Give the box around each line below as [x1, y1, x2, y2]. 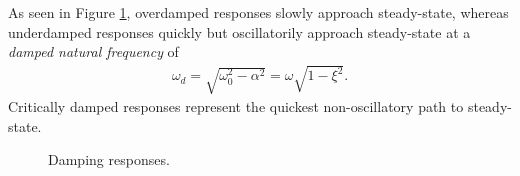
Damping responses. [48, 149, 170, 170]
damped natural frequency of [8, 41, 179, 62]
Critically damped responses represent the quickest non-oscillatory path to [8, 96, 464, 117]
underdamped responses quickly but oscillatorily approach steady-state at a [8, 21, 471, 42]
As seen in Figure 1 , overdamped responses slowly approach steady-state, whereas [8, 2, 509, 23]
